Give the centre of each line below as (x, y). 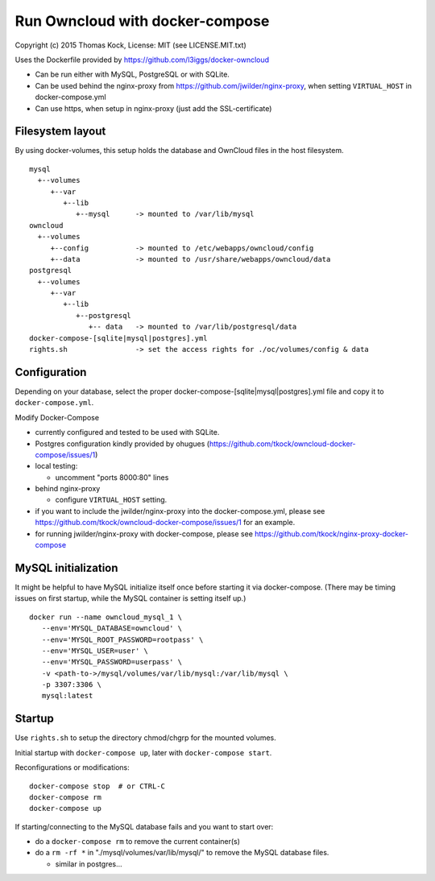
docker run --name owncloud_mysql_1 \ (106, 617)
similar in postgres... (89, 864)
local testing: (56, 466)
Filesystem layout (60, 132)
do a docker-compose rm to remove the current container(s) (138, 842)
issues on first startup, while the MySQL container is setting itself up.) (130, 598)
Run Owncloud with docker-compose (142, 21)
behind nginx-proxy (68, 489)
